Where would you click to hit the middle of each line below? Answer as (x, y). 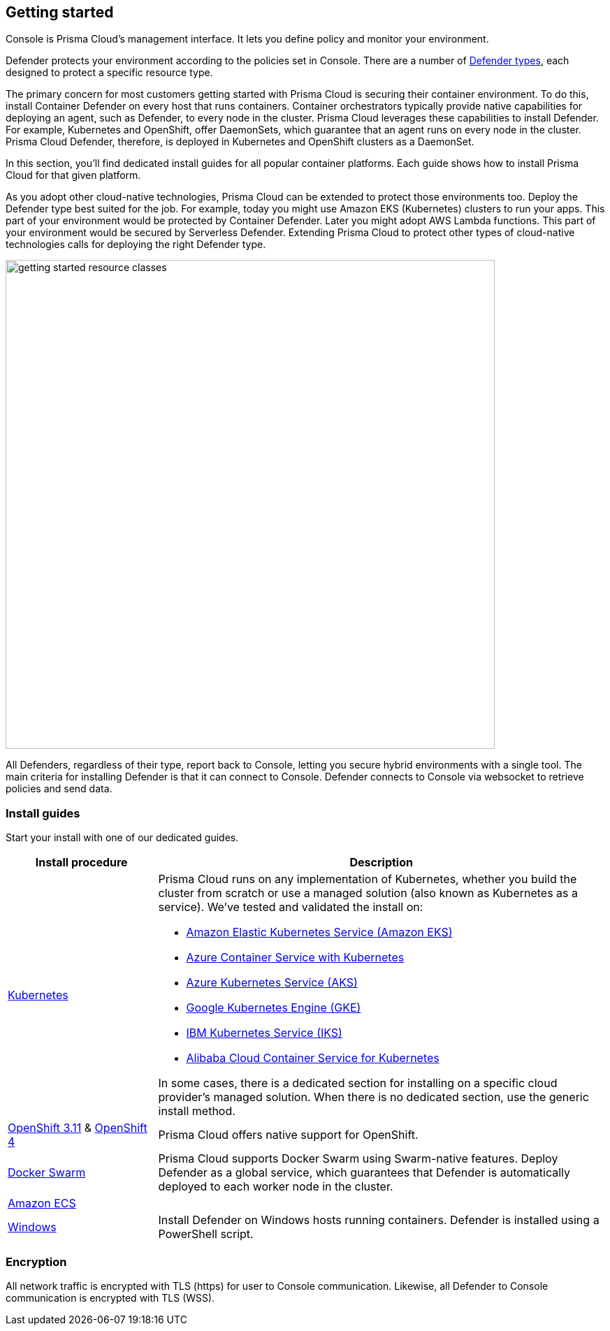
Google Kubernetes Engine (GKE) (274, 1008)
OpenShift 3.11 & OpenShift (78, 1128)
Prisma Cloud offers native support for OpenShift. (288, 1135)
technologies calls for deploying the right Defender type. (136, 245)
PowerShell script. (206, 1234)
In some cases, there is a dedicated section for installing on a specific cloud (358, 1083)
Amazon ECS (42, 1203)
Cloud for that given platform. (73, 175)
